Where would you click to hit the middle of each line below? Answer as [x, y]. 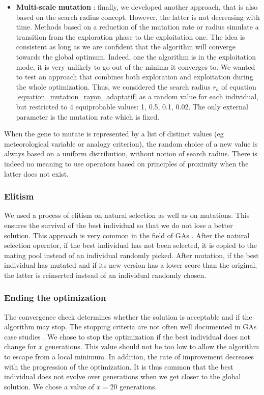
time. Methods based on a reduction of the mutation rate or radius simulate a [137, 27]
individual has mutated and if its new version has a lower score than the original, [131, 265]
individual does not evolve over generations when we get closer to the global [123, 376]
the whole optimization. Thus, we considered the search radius [113, 86]
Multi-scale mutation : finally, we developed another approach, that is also [137, 7]
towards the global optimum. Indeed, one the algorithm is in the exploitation [136, 56]
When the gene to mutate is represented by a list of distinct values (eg [114, 134]
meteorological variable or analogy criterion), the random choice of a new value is [131, 143]
